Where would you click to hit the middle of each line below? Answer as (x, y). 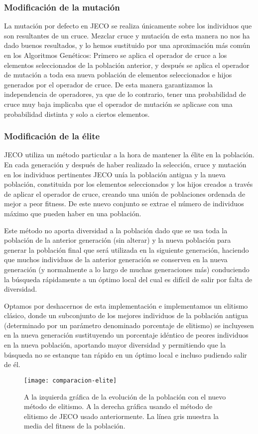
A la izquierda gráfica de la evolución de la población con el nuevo (125, 396)
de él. (12, 364)
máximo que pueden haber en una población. (73, 213)
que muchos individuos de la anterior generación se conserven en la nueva (116, 259)
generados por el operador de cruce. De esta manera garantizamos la (109, 84)
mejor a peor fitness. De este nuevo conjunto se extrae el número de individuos (124, 204)
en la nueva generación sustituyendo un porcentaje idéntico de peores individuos (126, 335)
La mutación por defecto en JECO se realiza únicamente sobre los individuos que (128, 26)
